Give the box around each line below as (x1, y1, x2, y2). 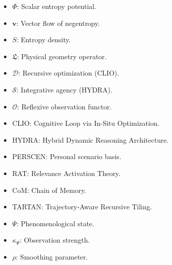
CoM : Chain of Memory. (12, 184, 86, 195)
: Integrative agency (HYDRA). (16, 84, 113, 94)
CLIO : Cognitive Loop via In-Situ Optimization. (12, 118, 160, 128)
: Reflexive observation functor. (17, 101, 112, 111)
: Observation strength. (19, 235, 90, 245)
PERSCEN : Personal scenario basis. (12, 151, 121, 162)
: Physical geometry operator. (17, 51, 107, 61)
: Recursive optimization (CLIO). (18, 68, 119, 78)
